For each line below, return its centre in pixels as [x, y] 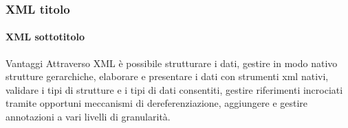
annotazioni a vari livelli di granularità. [88, 117]
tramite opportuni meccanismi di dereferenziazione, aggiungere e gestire [157, 103]
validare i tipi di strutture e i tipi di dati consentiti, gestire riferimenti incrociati [174, 89]
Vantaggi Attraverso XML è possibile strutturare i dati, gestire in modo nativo [172, 63]
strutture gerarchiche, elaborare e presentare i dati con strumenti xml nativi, [167, 76]
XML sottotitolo [45, 37]
